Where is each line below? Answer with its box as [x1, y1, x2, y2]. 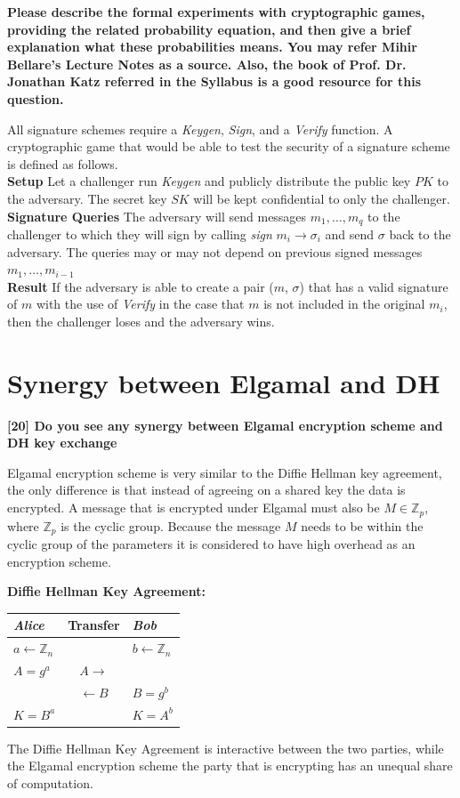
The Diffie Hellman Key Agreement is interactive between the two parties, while [7, 738, 444, 757]
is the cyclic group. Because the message [61, 516, 281, 535]
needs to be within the [301, 516, 424, 535]
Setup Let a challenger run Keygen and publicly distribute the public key [7, 172, 411, 190]
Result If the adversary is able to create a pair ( [7, 277, 274, 295]
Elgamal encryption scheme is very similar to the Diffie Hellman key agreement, [7, 463, 442, 481]
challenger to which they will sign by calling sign [7, 224, 272, 243]
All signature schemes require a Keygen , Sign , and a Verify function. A [7, 119, 393, 138]
